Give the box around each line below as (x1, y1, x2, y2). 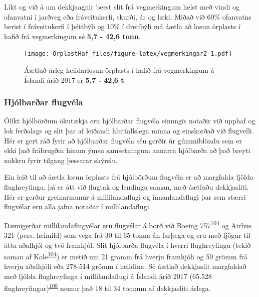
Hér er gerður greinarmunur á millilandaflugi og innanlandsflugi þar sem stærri (4, 191, 246, 202)
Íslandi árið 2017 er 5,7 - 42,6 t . (24, 74, 126, 85)
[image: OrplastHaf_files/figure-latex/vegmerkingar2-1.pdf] (24, 50, 232, 58)
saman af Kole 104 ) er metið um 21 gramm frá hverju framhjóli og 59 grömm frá (4, 250, 248, 261)
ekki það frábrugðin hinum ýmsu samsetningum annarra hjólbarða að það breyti (4, 145, 250, 156)
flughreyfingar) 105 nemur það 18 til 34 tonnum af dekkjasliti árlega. (4, 281, 211, 293)
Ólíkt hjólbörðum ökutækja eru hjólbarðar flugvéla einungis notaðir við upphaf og (4, 115, 255, 126)
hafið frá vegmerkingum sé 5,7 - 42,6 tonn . (4, 31, 141, 41)
